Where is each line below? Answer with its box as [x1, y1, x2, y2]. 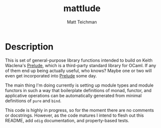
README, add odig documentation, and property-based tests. [5, 117, 129, 123]
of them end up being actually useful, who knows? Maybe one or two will [5, 68, 152, 73]
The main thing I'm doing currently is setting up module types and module [5, 82, 154, 88]
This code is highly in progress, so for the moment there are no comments [5, 107, 154, 113]
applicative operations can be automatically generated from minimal [5, 92, 142, 98]
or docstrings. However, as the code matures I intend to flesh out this [5, 112, 144, 118]
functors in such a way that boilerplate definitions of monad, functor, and [5, 87, 152, 93]
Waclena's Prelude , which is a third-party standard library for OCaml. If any [5, 62, 156, 68]
